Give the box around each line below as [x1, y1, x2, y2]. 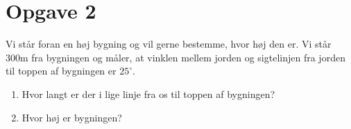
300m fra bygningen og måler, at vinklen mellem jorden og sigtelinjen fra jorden [6, 50, 345, 64]
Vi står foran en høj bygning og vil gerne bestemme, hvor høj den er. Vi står [6, 37, 332, 51]
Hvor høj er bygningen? [22, 110, 122, 124]
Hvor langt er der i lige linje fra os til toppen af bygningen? [22, 86, 275, 101]
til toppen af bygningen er [6, 63, 117, 78]
